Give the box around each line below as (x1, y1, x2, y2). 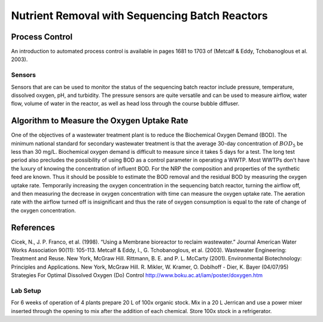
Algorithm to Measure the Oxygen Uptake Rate (11, 116, 188, 126)
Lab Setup (11, 287, 41, 295)
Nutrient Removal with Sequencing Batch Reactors (11, 9, 269, 22)
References (11, 222, 55, 233)
